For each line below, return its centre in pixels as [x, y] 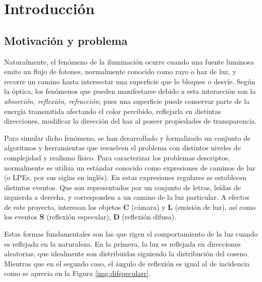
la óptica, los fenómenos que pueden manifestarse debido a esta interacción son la [130, 91]
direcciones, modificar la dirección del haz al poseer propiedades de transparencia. [130, 121]
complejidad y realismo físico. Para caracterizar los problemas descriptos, [117, 157]
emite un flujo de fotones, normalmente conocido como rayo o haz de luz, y [120, 71]
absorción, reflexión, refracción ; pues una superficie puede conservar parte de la [127, 101]
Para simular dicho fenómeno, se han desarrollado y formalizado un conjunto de [127, 137]
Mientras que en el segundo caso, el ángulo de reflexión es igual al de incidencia [127, 263]
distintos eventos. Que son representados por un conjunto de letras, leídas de [122, 187]
